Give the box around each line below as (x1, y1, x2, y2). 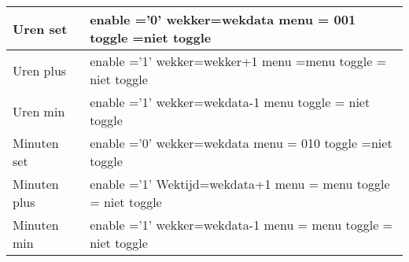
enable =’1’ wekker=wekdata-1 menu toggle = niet (90, 93, 370, 111)
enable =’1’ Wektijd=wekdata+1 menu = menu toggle (90, 175, 390, 193)
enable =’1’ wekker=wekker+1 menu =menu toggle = (90, 52, 387, 70)
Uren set (13, 19, 68, 38)
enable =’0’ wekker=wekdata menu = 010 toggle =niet (90, 134, 392, 152)
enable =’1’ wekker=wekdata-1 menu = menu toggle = (90, 216, 393, 234)
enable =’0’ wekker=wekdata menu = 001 (90, 10, 356, 28)
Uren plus (13, 61, 67, 79)
